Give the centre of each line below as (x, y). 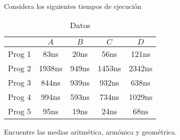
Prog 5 (20, 111)
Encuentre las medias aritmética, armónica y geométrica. (90, 131)
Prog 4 (20, 96)
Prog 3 (20, 82)
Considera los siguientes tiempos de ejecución (73, 6)
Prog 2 (20, 68)
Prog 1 (20, 53)
